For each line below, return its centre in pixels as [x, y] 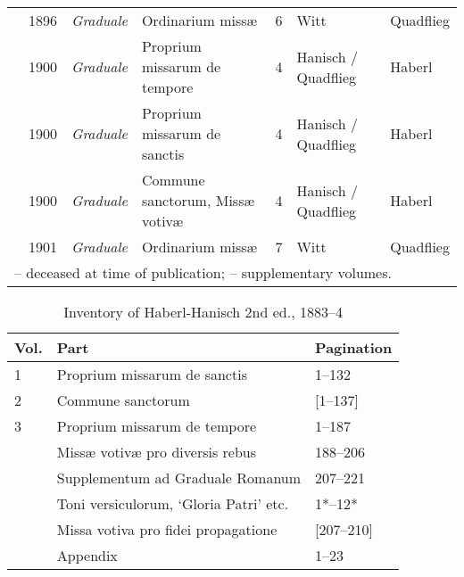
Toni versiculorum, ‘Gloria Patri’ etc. [173, 503]
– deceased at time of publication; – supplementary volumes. [203, 272]
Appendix [87, 555]
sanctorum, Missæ [198, 200]
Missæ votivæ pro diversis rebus [157, 452]
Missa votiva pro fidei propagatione [167, 529]
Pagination [354, 347]
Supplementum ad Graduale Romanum [179, 478]
